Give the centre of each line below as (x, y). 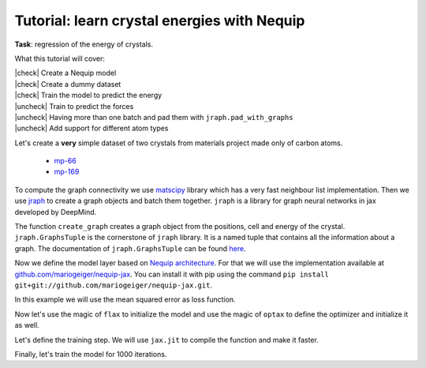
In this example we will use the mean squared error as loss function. (125, 299)
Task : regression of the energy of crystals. (84, 44)
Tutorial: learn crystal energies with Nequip (160, 21)
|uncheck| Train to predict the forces (74, 106)
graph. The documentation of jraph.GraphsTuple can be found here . (130, 248)
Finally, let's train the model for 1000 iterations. (91, 354)
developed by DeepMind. (56, 212)
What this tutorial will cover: (60, 58)
